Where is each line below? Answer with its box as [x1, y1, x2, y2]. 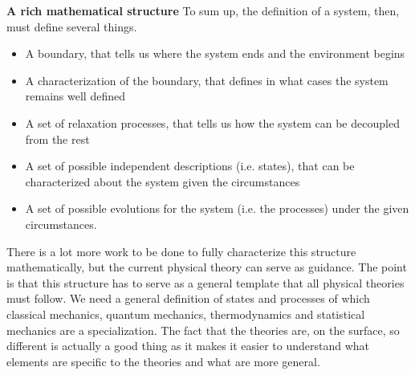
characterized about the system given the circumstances [25, 173, 300, 190]
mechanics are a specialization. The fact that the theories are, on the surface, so [6, 321, 400, 338]
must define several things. [6, 18, 137, 35]
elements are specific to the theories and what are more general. [6, 353, 320, 369]
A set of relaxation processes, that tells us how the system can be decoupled [25, 114, 400, 131]
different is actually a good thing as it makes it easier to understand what [6, 337, 369, 354]
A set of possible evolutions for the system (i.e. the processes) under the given [25, 200, 409, 217]
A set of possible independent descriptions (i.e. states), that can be [25, 157, 355, 174]
